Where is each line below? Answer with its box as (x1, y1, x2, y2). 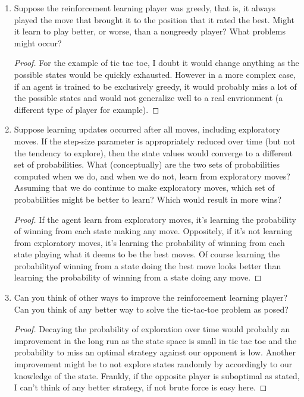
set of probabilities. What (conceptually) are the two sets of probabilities (14, 158, 280, 171)
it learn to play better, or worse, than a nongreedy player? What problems (14, 25, 286, 37)
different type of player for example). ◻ (14, 103, 159, 115)
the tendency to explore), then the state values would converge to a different (14, 146, 293, 159)
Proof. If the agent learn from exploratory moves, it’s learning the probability (14, 213, 296, 225)
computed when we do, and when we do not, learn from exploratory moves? (14, 169, 290, 182)
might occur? (14, 36, 62, 49)
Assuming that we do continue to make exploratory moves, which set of (14, 181, 275, 194)
